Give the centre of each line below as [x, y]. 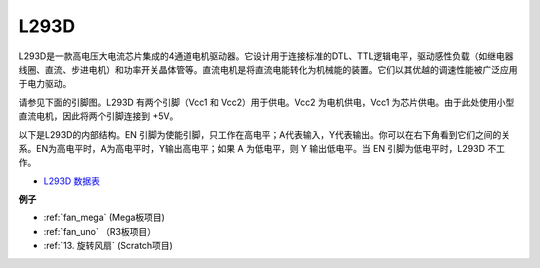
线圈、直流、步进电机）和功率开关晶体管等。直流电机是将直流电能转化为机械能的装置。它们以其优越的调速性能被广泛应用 [268, 69]
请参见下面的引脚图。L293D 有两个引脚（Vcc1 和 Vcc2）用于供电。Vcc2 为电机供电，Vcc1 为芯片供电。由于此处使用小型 [266, 102]
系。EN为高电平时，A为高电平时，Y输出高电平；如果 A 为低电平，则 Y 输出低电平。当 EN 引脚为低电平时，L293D [251, 148]
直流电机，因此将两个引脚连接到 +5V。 [98, 116]
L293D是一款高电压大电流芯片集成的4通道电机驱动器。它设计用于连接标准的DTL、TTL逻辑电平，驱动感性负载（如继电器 [266, 56]
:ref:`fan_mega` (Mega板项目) [104, 217]
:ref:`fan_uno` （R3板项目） [100, 231]
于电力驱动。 [45, 84]
